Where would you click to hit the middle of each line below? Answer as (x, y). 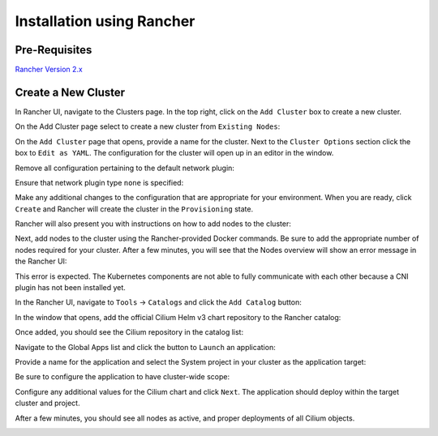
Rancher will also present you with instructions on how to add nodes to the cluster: (153, 224)
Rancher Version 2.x (49, 70)
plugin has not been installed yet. (70, 288)
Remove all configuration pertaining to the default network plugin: (125, 168)
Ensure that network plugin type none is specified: (99, 182)
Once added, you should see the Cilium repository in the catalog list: (129, 332)
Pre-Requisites (54, 50)
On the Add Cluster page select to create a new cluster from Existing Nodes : (148, 126)
